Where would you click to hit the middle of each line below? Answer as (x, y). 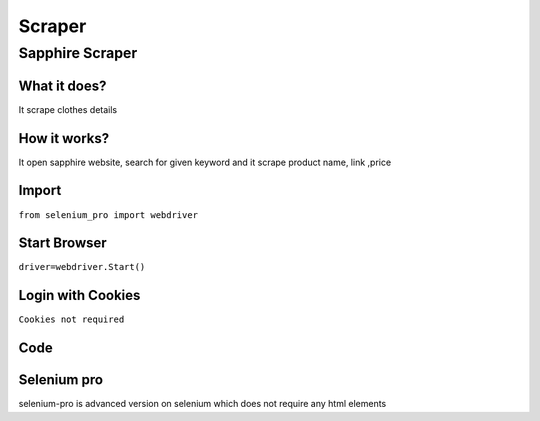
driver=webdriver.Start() (82, 267)
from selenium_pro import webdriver (108, 214)
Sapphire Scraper (78, 53)
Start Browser (62, 243)
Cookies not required (71, 319)
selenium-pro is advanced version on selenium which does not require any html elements (202, 404)
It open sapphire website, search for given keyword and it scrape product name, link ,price (205, 162)
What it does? (62, 85)
